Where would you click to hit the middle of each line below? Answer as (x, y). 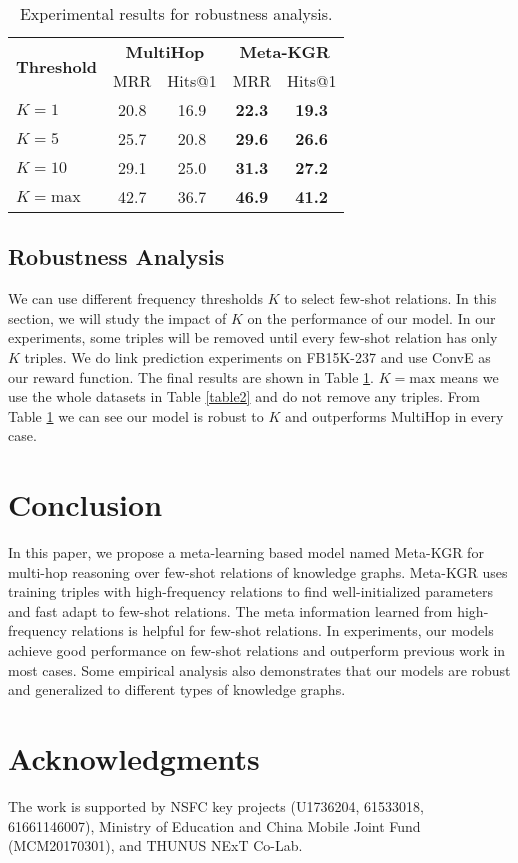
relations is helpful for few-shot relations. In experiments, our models (282, 630)
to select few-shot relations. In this (390, 298)
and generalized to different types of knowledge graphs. (177, 689)
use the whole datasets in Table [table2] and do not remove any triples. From (244, 396)
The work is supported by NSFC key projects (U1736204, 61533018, (216, 805)
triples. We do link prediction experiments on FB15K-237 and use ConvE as (257, 356)
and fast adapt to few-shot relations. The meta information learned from (230, 610)
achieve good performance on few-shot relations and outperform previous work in (257, 650)
